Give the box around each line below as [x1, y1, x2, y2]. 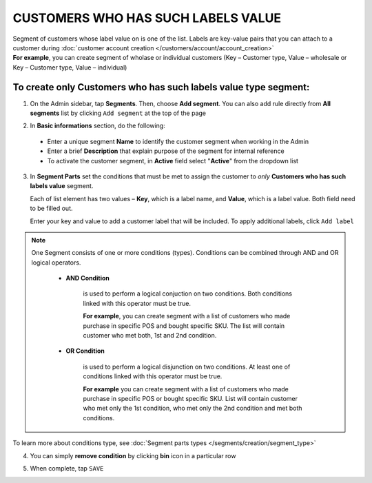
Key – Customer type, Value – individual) [12, 63, 127, 72]
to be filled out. [30, 204, 73, 213]
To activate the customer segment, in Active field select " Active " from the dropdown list [47, 156, 299, 165]
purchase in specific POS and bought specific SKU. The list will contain [83, 321, 285, 330]
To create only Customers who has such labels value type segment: [12, 81, 310, 93]
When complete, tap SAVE [30, 464, 104, 472]
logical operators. [31, 258, 81, 267]
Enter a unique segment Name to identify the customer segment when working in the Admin [47, 137, 309, 145]
